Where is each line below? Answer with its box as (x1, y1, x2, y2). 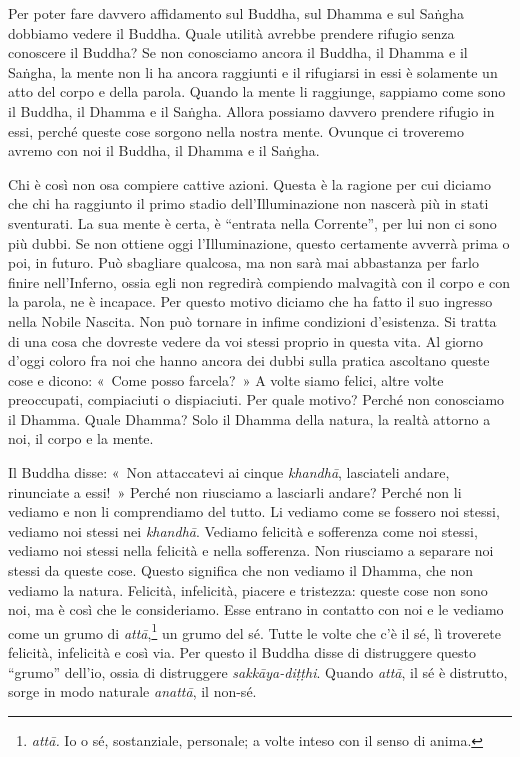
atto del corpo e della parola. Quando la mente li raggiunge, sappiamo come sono (8, 81, 506, 102)
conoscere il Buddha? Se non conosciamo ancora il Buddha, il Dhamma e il (8, 42, 468, 63)
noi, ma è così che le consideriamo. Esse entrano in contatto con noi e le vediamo (8, 599, 504, 620)
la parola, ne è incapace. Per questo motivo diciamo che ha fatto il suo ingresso (8, 291, 493, 312)
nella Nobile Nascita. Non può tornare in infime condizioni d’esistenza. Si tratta (8, 310, 497, 331)
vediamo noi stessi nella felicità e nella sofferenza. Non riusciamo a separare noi (8, 540, 494, 561)
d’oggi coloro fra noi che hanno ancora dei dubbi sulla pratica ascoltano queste (8, 350, 490, 371)
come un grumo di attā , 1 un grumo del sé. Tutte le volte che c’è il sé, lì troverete (8, 619, 501, 643)
